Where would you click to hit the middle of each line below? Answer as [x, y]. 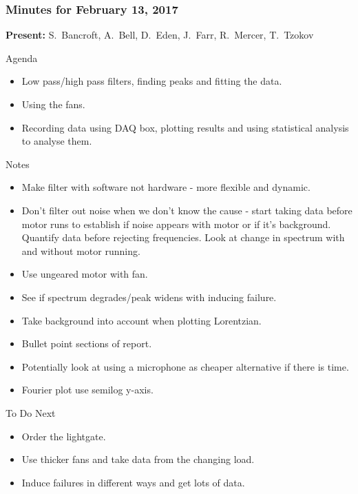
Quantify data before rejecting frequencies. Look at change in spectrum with [183, 237]
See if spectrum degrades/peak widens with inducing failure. [149, 297]
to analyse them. [57, 141]
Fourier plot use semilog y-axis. [87, 390]
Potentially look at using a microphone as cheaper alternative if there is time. [185, 366]
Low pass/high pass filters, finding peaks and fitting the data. [152, 81]
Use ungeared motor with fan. [85, 274]
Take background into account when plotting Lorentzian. [141, 320]
